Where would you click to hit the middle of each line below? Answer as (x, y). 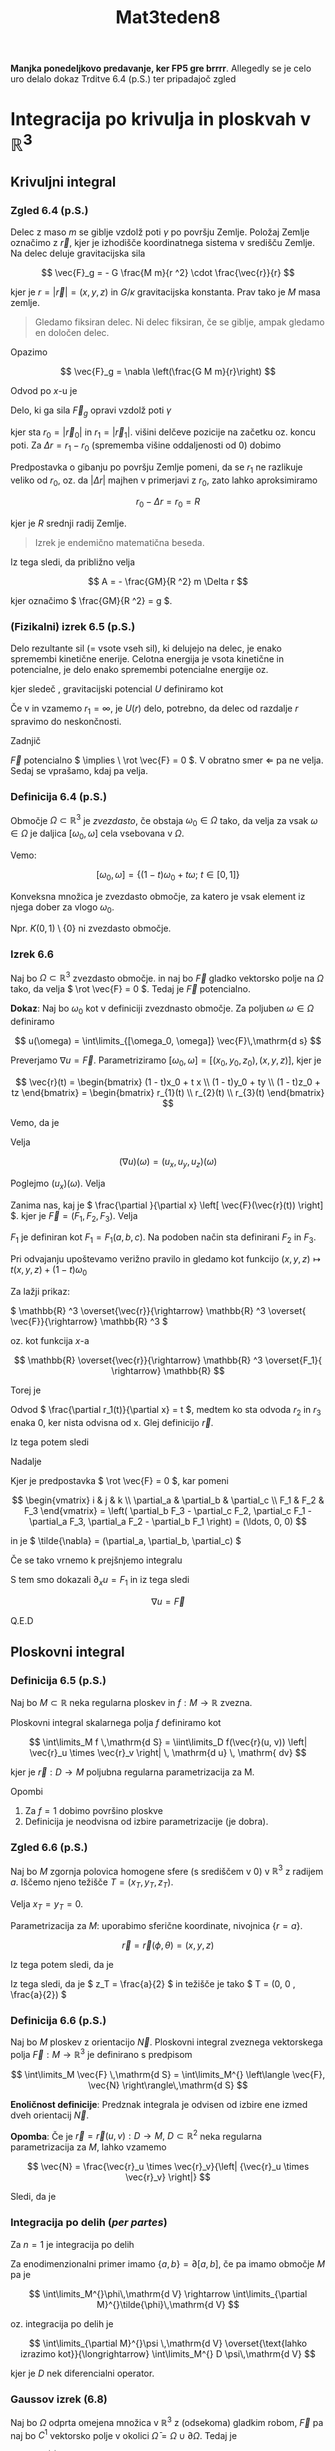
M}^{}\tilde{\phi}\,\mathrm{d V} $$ (168, 2304)
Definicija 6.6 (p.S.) (58, 2020)
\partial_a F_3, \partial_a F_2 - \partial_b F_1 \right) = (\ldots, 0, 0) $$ (168, 1521)
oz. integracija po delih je (62, 2323)
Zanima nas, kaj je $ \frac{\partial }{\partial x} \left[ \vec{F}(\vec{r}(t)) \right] (167, 1205)
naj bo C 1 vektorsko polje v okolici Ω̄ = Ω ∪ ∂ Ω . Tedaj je (124, 2434)
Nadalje (26, 1461)
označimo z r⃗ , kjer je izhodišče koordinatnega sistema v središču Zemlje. (163, 243)
